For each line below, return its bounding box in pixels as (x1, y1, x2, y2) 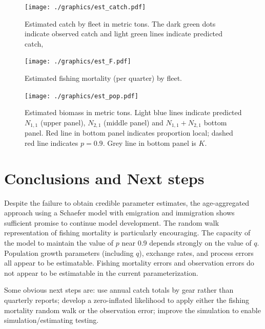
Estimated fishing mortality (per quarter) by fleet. (25, 73, 182, 83)
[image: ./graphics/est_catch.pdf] (25, 4, 146, 11)
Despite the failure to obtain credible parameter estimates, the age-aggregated (4, 197, 250, 208)
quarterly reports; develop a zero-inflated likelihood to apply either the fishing (4, 295, 250, 305)
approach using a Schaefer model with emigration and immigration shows (4, 207, 235, 218)
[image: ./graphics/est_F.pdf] (25, 58, 131, 65)
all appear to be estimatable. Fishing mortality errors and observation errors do (4, 257, 254, 268)
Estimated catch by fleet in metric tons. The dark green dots (25, 18, 216, 29)
